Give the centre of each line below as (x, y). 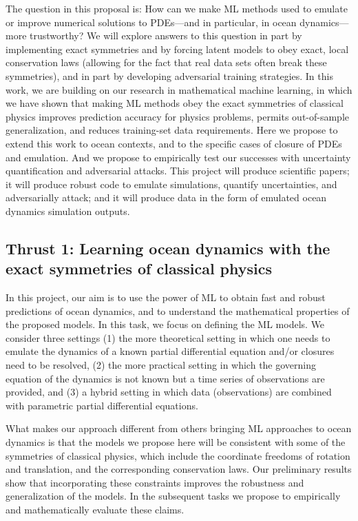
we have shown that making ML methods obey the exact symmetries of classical (175, 103)
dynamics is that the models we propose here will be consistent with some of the (176, 442)
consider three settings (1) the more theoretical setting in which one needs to (168, 337)
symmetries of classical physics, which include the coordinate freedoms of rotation (178, 455)
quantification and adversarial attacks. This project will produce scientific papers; (178, 171)
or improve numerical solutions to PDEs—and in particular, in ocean (151, 22)
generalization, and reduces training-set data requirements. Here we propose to (172, 130)
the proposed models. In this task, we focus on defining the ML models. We (165, 324)
